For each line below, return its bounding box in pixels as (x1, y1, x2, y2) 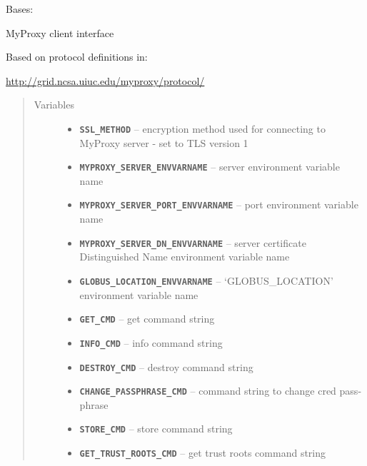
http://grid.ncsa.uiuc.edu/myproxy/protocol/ (6, 73, 205, 88)
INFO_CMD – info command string (79, 335, 223, 350)
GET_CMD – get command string (79, 311, 215, 326)
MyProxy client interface (6, 25, 114, 40)
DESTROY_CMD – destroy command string (79, 359, 253, 374)
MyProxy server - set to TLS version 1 (79, 135, 248, 150)
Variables (34, 97, 74, 112)
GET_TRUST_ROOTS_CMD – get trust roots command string (79, 445, 326, 460)
